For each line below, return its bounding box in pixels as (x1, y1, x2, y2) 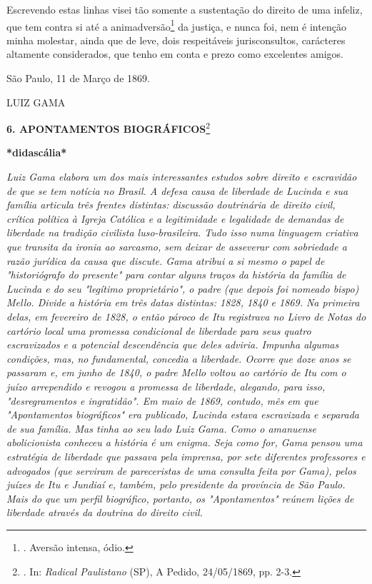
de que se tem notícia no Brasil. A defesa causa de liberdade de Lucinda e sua (6, 183, 348, 198)
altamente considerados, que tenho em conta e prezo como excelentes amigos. (6, 46, 344, 61)
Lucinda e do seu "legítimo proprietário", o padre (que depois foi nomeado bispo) (6, 281, 359, 296)
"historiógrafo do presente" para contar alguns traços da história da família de (6, 267, 346, 282)
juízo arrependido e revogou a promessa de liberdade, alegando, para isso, (6, 378, 326, 393)
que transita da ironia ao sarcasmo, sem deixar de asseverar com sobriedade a (6, 239, 347, 254)
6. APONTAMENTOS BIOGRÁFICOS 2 (6, 119, 211, 136)
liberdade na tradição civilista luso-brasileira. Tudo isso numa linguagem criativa (6, 225, 358, 240)
